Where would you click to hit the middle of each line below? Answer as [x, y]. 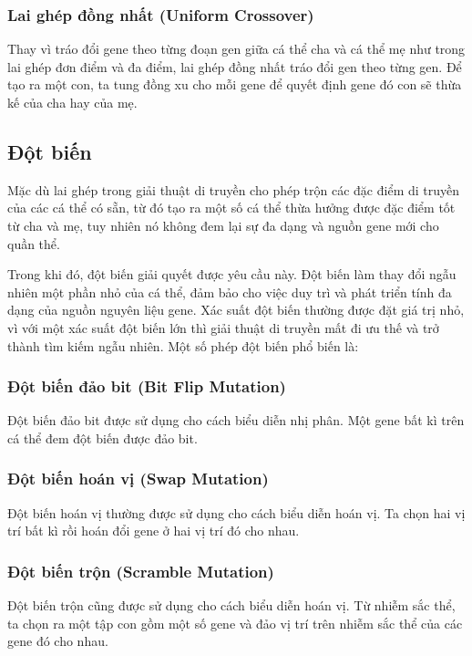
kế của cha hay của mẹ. [72, 102]
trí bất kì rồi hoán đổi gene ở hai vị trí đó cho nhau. [154, 531]
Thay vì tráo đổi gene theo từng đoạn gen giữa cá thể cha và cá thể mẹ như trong [236, 49]
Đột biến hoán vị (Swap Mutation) [138, 479]
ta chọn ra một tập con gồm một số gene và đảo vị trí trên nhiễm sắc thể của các [235, 623]
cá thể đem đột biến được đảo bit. [103, 437]
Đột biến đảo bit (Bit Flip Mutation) [147, 386]
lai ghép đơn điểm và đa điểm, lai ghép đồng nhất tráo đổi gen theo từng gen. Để [235, 66]
